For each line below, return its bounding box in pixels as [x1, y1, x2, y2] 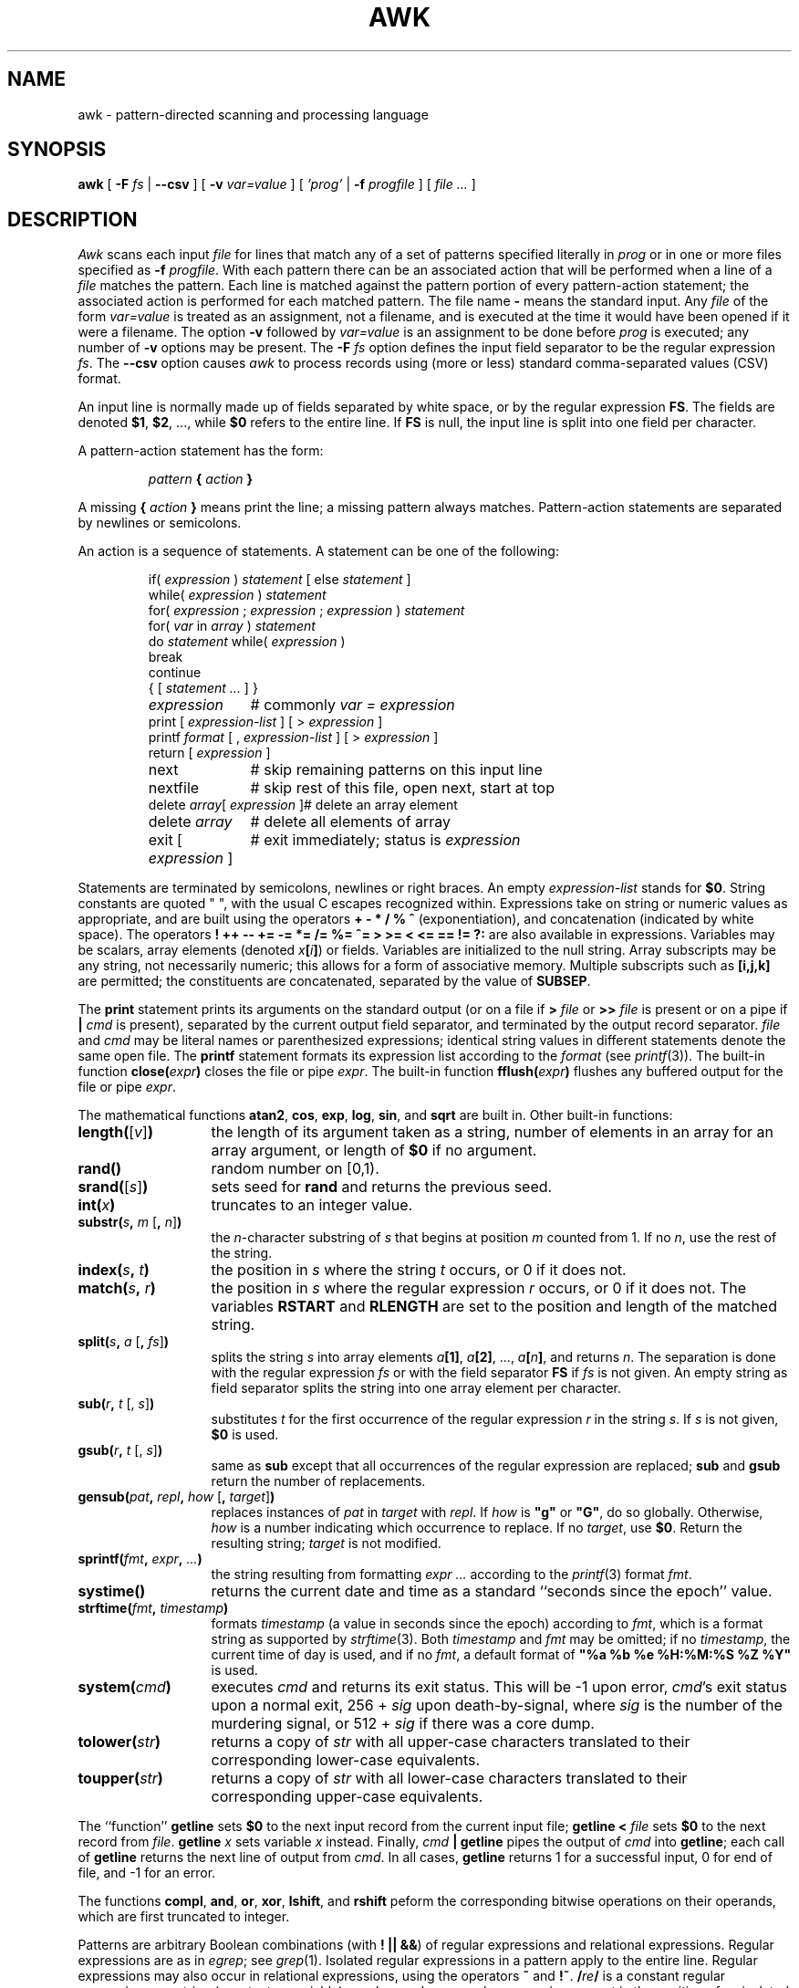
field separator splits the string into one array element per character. [211, 1380, 622, 1397]
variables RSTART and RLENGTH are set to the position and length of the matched [211, 1297, 777, 1316]
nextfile [148, 779, 200, 798]
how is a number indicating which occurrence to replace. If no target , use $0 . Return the [211, 1520, 742, 1536]
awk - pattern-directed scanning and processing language [78, 106, 429, 122]
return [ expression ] [148, 745, 271, 761]
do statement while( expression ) [148, 633, 346, 650]
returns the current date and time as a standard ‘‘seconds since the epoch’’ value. [211, 1582, 773, 1601]
